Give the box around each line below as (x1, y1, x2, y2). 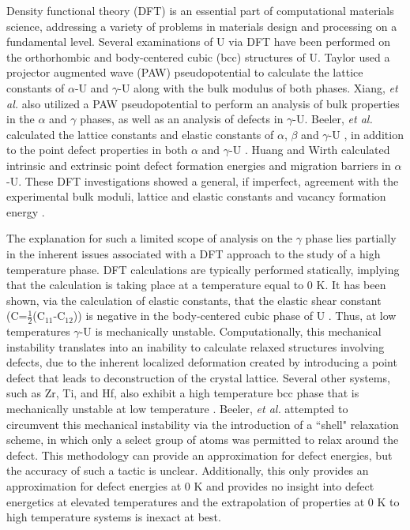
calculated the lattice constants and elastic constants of (6, 126, 274, 142)
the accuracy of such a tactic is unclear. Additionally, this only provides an (6, 462, 369, 479)
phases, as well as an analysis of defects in (80, 111, 284, 127)
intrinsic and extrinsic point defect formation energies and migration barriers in (6, 156, 391, 173)
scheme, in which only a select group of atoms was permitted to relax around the (6, 431, 399, 448)
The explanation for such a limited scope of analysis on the (6, 230, 293, 246)
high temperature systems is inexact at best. (6, 509, 221, 525)
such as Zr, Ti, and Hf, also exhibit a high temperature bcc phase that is (6, 385, 359, 401)
